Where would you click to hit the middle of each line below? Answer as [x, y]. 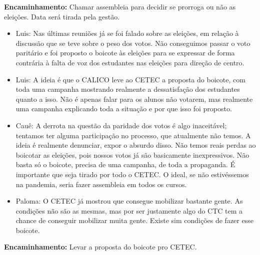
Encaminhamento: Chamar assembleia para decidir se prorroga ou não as [120, 6]
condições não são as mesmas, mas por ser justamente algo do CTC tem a [129, 210]
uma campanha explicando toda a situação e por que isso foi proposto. [124, 109]
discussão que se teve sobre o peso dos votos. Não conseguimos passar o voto [133, 43]
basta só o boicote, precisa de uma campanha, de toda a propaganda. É [125, 164]
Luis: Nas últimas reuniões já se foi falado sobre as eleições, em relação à [127, 33]
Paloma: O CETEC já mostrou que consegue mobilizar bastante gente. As [129, 201]
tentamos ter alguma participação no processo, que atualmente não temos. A [133, 135]
